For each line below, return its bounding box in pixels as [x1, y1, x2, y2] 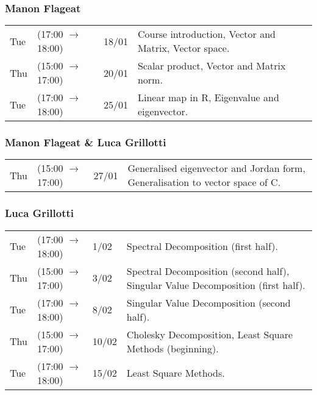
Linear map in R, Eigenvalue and [137, 90, 279, 105]
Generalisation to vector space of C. [127, 175, 281, 190]
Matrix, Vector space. [137, 41, 230, 55]
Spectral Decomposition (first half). [126, 239, 278, 254]
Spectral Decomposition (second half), [126, 263, 290, 278]
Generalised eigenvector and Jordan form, [127, 161, 305, 176]
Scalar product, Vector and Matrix [137, 59, 286, 73]
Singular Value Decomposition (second [126, 295, 291, 310]
